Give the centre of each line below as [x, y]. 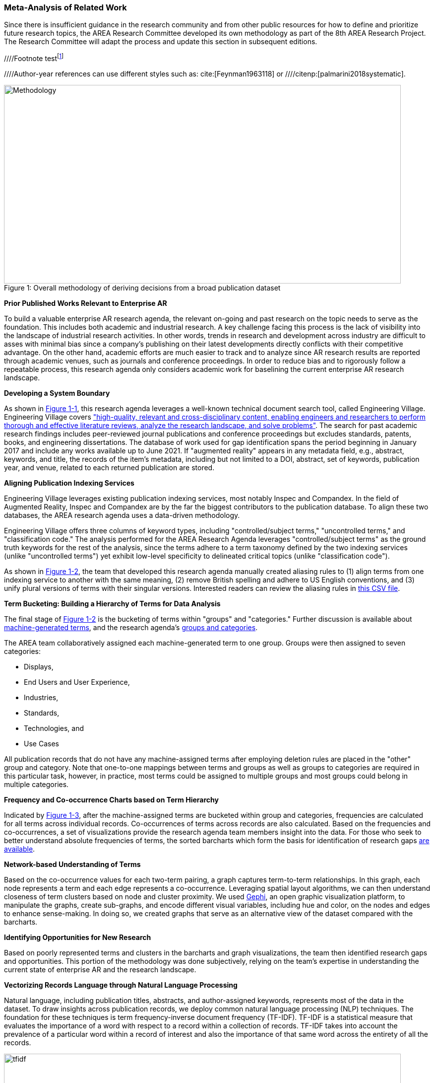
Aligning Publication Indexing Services [69, 483]
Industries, [41, 698]
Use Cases [41, 744]
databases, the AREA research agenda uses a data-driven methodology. [122, 515]
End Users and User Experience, [77, 682]
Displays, [39, 667]
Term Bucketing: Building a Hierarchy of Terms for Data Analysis [112, 604]
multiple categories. [36, 785]
